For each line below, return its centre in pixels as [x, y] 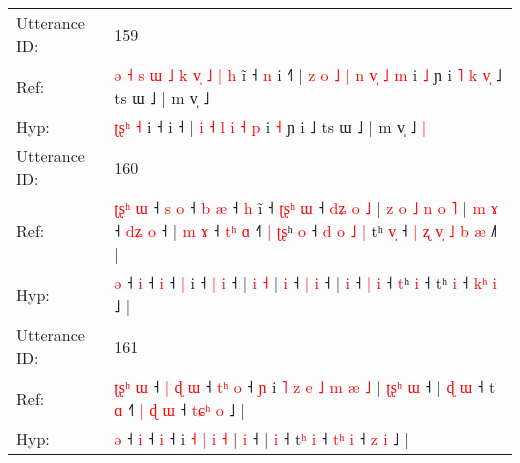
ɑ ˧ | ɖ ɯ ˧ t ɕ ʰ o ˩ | [179, 409]
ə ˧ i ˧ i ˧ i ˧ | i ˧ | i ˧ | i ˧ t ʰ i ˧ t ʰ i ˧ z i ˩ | [261, 438]
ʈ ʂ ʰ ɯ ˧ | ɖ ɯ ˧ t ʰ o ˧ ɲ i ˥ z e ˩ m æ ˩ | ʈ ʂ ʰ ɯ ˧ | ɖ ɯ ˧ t [305, 386]
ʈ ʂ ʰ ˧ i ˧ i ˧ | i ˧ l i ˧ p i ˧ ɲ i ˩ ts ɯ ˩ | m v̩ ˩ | [270, 126]
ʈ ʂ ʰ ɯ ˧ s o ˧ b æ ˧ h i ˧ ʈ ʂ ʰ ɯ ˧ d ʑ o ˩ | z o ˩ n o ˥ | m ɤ [306, 207]
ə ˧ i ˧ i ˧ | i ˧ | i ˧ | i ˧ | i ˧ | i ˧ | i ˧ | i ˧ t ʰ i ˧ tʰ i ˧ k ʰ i [306, 282]
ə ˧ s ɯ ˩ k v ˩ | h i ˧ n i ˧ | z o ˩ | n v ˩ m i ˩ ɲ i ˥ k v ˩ [308, 74]
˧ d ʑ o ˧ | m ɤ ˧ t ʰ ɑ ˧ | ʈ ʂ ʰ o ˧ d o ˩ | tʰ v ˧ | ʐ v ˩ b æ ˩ [306, 230]
